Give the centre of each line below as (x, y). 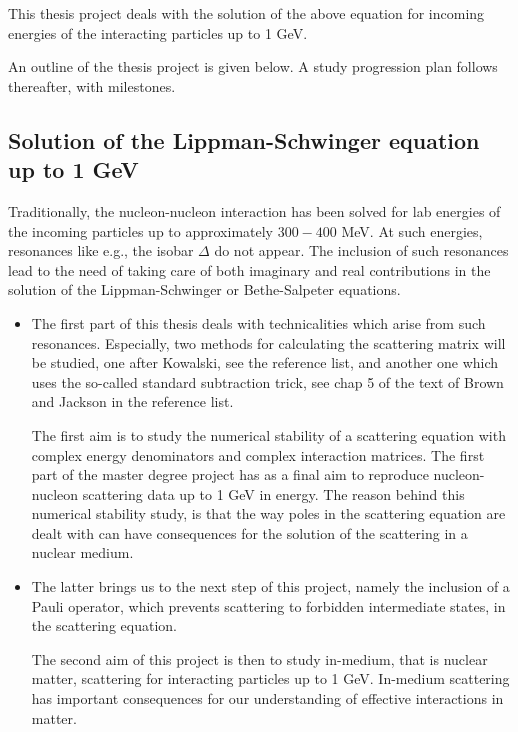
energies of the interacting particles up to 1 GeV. (158, 32)
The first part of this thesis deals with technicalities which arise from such (258, 322)
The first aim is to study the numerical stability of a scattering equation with (268, 434)
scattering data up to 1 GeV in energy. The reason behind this (273, 493)
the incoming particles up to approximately (141, 230)
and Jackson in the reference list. (132, 401)
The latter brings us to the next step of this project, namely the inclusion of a (270, 586)
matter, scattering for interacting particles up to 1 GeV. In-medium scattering (270, 678)
